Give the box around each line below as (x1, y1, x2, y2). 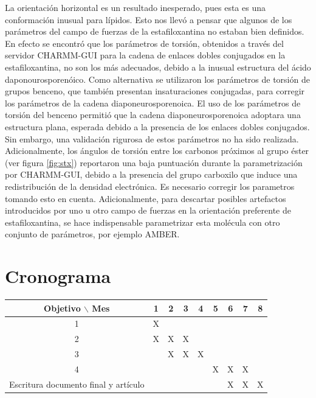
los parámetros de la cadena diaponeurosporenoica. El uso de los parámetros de (5, 96, 301, 109)
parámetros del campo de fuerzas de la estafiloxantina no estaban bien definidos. (5, 25, 304, 38)
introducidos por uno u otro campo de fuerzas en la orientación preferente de (5, 204, 292, 217)
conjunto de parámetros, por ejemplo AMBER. (5, 228, 180, 240)
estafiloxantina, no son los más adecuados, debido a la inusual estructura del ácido (5, 60, 311, 73)
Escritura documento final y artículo (9, 377, 145, 390)
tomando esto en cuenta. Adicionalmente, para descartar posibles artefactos (5, 192, 286, 204)
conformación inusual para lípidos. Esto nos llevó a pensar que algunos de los (5, 13, 292, 26)
